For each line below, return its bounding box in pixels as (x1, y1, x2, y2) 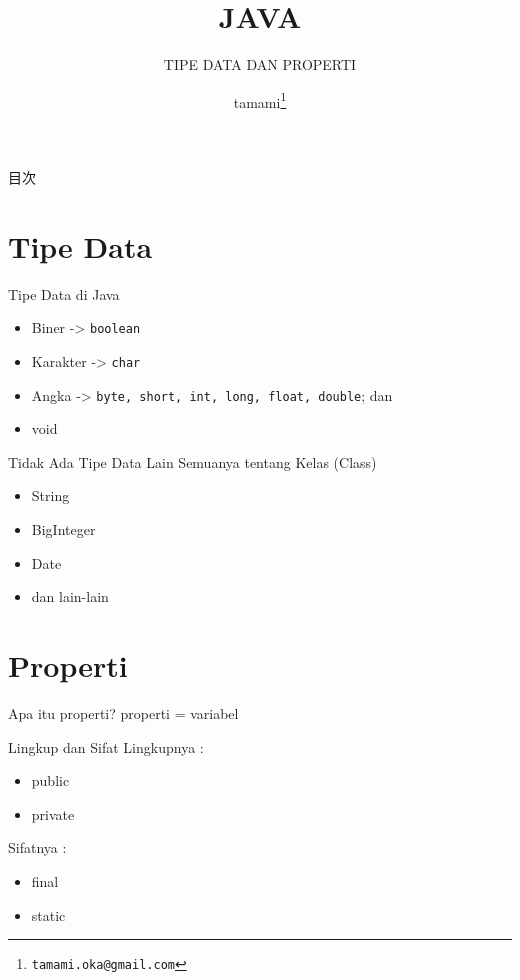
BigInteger (31, 519, 96, 540)
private (31, 803, 75, 824)
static (31, 904, 66, 925)
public (31, 770, 70, 791)
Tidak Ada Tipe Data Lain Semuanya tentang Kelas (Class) (8, 451, 377, 472)
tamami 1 (233, 88, 287, 112)
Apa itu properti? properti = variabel (8, 702, 239, 723)
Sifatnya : (8, 837, 67, 858)
